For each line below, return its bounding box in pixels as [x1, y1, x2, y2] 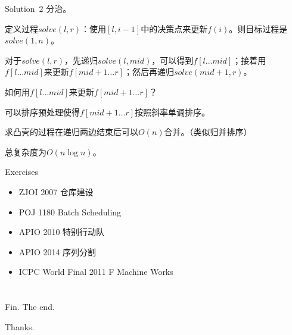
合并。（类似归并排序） [164, 126, 252, 138]
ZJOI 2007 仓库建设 [18, 185, 94, 198]
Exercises [5, 165, 38, 178]
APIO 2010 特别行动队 [18, 226, 105, 238]
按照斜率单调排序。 [135, 105, 210, 118]
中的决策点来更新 [141, 22, 208, 35]
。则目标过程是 [229, 22, 288, 35]
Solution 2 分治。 [5, 2, 72, 14]
